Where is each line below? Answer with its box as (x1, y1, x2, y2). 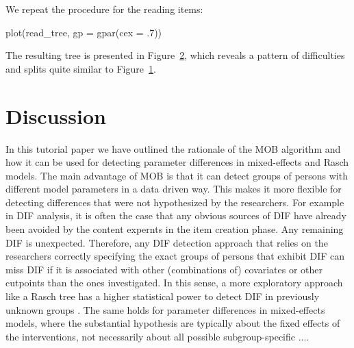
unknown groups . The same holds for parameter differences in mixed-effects (5, 302, 325, 316)
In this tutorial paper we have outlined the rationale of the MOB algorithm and (5, 141, 341, 156)
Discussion (5, 101, 106, 129)
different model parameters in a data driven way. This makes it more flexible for (5, 182, 342, 196)
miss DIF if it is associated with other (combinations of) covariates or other (5, 262, 323, 276)
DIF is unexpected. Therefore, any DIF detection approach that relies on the (5, 235, 328, 249)
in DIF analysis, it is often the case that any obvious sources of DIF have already (5, 208, 346, 223)
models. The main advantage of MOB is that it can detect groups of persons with (5, 168, 348, 182)
